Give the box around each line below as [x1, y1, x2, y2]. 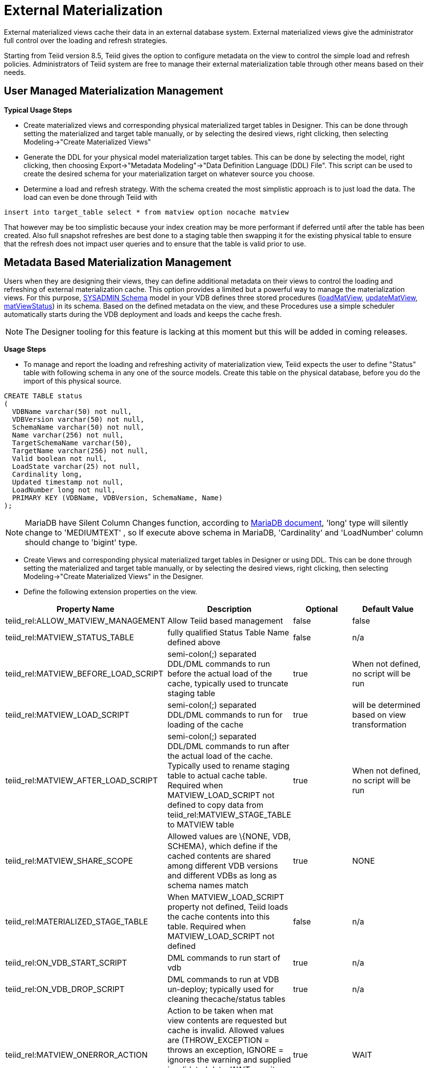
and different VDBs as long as [167, 871, 277, 881]
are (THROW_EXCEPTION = [167, 1035, 270, 1045]
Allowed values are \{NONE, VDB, [167, 831, 291, 842]
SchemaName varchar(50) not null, [12, 423, 144, 432]
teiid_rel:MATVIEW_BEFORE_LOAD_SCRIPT [5, 669, 164, 679]
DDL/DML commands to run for [167, 710, 283, 720]
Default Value [362, 604, 414, 614]
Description [207, 604, 252, 614]
